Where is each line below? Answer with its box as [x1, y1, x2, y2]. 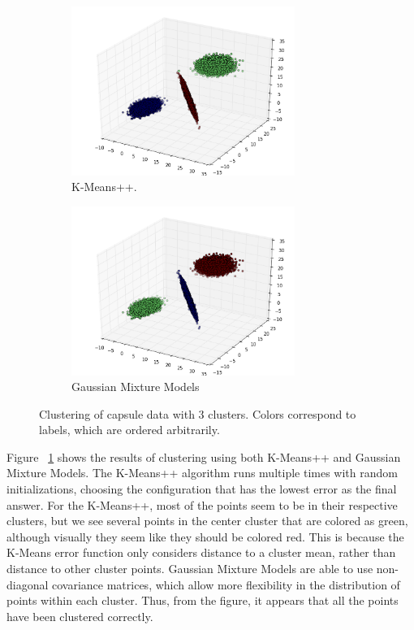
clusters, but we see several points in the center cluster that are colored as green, [6, 512, 408, 529]
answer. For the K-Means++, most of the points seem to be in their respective [6, 496, 398, 513]
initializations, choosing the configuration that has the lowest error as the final [6, 480, 397, 497]
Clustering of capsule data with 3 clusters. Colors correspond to [39, 405, 356, 422]
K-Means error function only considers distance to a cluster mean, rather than [6, 544, 396, 561]
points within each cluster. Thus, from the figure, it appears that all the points [6, 592, 399, 609]
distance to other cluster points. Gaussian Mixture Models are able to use [6, 560, 373, 577]
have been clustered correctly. [6, 607, 153, 624]
